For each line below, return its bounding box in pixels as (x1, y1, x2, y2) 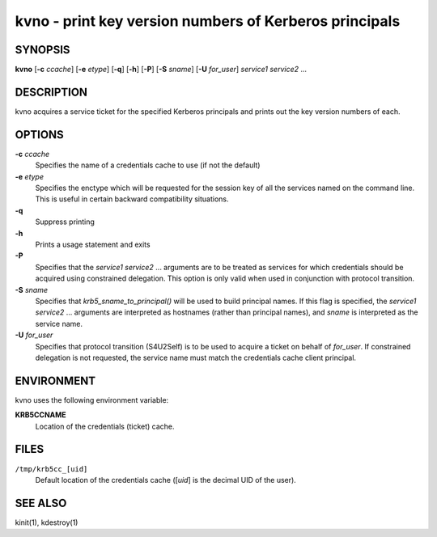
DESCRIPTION (15, 85, 88, 99)
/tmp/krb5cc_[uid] (15, 464, 88, 473)
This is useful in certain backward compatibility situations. (35, 194, 230, 204)
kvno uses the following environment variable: (15, 395, 169, 404)
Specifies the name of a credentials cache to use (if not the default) (35, 160, 261, 170)
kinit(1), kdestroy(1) (15, 518, 78, 527)
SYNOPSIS (15, 43, 70, 57)
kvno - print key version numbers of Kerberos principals (15, 12, 401, 30)
